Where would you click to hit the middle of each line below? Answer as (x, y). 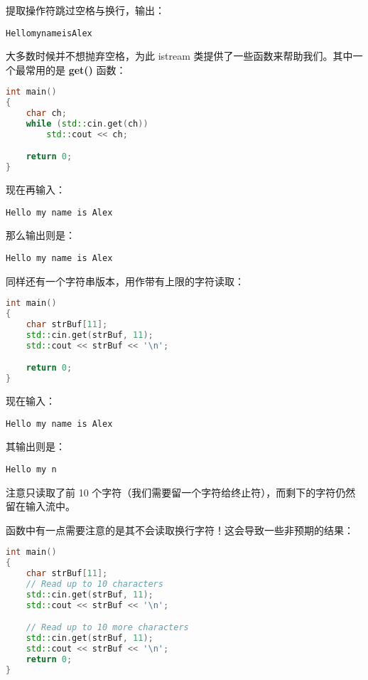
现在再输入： (36, 190)
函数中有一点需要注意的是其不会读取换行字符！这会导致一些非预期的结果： (180, 530)
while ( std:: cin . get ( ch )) (87, 124)
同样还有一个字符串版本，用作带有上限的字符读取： (125, 281)
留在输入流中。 (40, 506)
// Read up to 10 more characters (107, 628)
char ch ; (46, 113)
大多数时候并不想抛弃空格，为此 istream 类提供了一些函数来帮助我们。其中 (179, 56)
